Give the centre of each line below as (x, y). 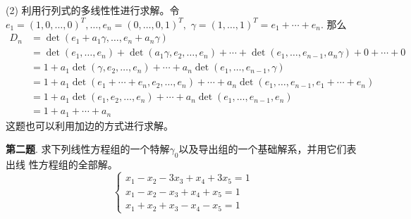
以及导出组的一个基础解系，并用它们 (263, 149)
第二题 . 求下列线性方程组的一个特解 (88, 149)
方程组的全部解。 (78, 164)
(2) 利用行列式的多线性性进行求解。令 (93, 10)
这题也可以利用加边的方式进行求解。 (90, 125)
